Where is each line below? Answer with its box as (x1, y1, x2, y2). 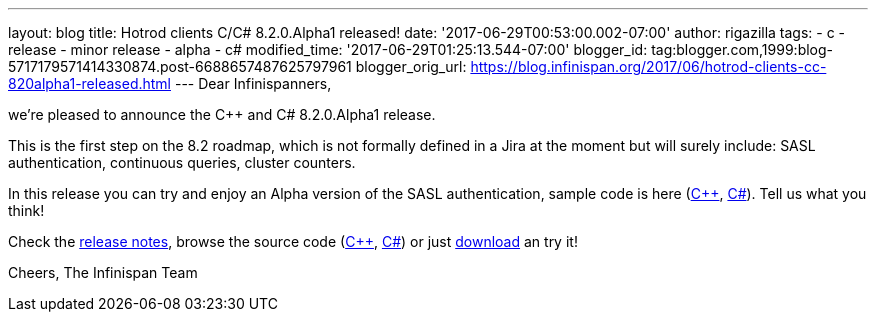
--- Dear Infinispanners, (174, 75, 332, 92)
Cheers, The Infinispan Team (8, 264, 198, 281)
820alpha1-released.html (8, 75, 171, 92)
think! (8, 202, 45, 219)
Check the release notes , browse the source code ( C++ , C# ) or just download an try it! (8, 233, 578, 250)
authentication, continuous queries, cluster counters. (8, 154, 356, 171)
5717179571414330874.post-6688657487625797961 (8, 58, 352, 75)
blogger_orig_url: (355, 58, 467, 75)
